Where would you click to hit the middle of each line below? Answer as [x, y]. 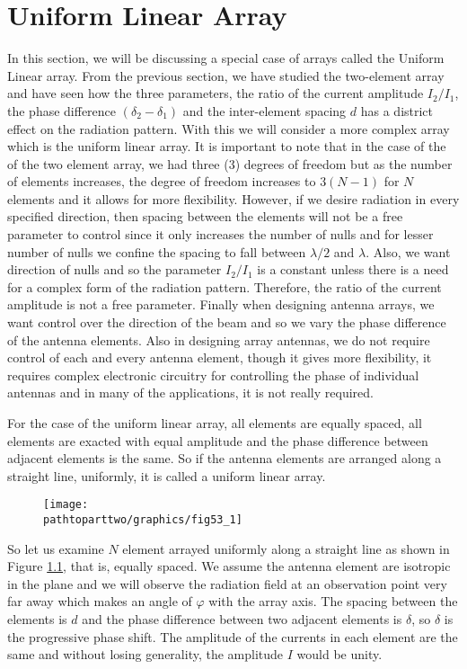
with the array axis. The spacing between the [333, 601]
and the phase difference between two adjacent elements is [242, 619]
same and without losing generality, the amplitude [145, 654]
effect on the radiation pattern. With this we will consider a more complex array [229, 128]
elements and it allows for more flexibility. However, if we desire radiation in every [233, 198]
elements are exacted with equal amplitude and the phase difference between [218, 440]
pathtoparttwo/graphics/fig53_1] [143, 520]
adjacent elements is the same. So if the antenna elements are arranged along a [225, 458]
